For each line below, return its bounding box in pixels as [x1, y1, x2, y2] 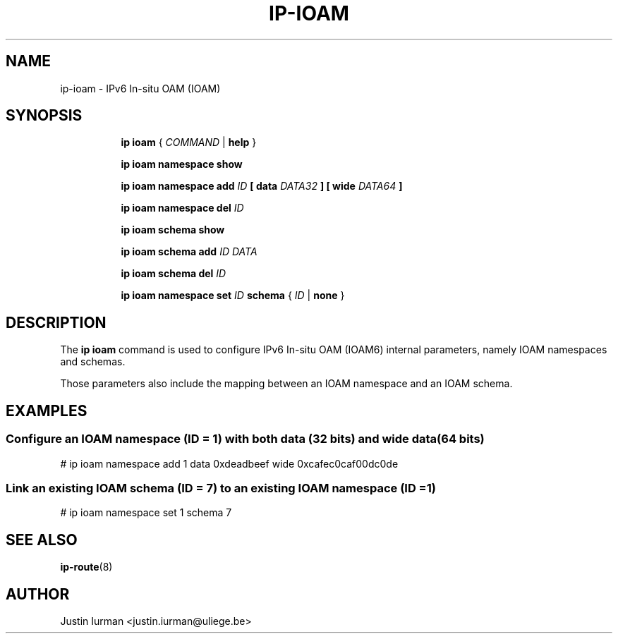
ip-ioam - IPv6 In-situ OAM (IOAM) [60, 82, 221, 95]
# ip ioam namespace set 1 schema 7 [60, 506, 232, 519]
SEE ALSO [6, 530, 78, 549]
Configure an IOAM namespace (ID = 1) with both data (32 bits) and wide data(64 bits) [6, 432, 485, 446]
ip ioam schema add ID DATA [121, 245, 257, 258]
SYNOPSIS [6, 107, 83, 125]
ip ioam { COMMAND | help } [121, 136, 257, 149]
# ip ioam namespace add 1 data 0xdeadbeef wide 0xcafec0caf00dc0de [60, 457, 399, 470]
